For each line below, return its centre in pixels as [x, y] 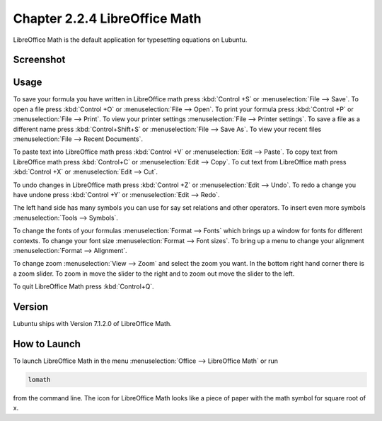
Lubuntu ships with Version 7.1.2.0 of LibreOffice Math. [93, 324]
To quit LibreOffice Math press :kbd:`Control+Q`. [84, 286]
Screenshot [39, 60]
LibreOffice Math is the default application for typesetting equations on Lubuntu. [130, 40]
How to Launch [47, 344]
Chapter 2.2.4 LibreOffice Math [107, 18]
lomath [39, 380]
